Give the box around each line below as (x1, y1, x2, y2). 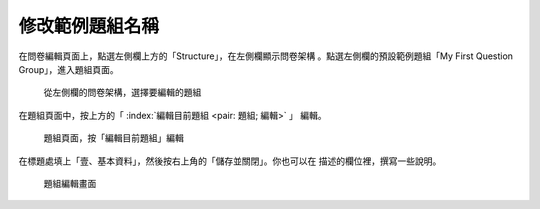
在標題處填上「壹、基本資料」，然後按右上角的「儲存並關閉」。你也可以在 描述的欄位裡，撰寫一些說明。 (18, 155, 442, 167)
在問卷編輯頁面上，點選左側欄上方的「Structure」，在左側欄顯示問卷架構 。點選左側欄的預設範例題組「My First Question (18, 50, 514, 62)
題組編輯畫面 (43, 177, 97, 189)
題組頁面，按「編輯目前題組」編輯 (43, 132, 184, 144)
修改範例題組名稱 (18, 15, 160, 37)
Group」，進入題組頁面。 (18, 63, 119, 75)
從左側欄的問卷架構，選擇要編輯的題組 (43, 86, 202, 99)
